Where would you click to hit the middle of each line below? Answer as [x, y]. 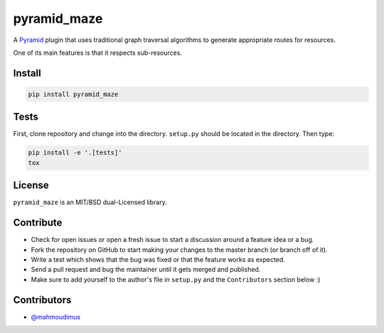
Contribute [38, 223]
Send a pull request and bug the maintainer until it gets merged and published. [146, 270]
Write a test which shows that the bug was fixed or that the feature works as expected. [158, 259]
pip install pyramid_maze [73, 94]
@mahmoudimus [56, 317]
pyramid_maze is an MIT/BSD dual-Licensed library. [90, 202]
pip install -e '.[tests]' [75, 153]
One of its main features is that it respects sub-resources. [98, 53]
